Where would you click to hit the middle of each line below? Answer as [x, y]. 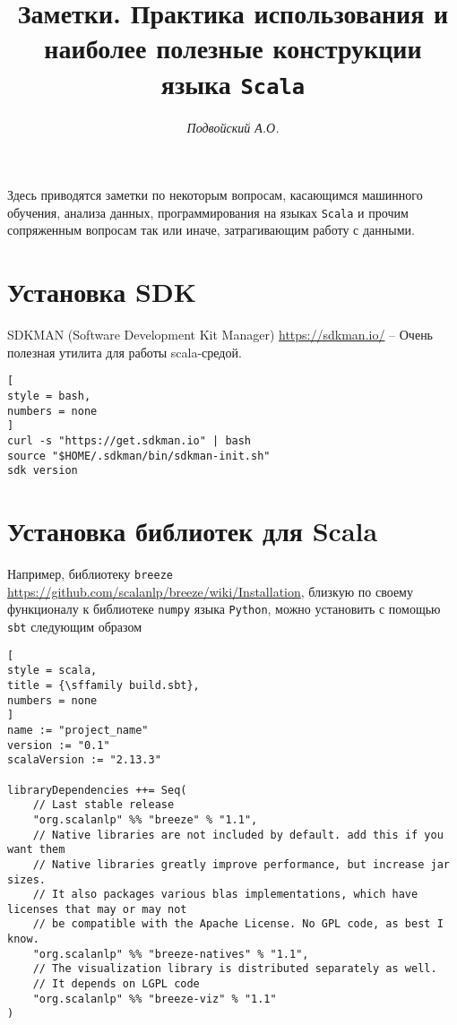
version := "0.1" [59, 745]
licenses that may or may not [97, 909]
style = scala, [52, 671]
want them [36, 850]
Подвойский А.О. [233, 127]
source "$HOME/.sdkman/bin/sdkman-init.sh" [139, 456]
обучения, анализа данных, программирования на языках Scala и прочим [208, 212]
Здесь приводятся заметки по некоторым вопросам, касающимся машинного [215, 195]
